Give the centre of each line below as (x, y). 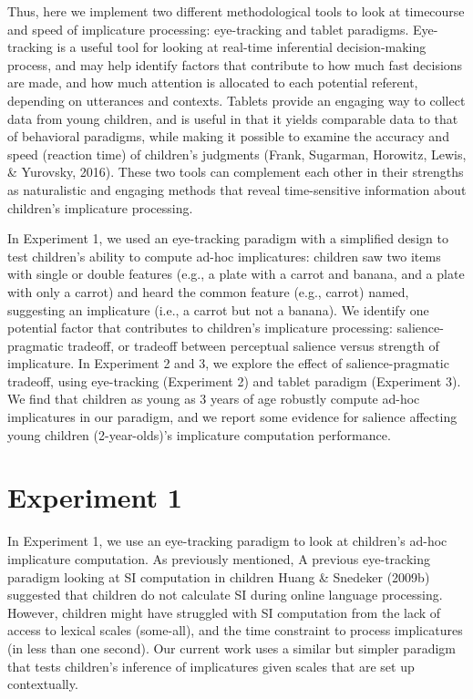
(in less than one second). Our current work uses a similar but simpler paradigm (231, 648)
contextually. (43, 684)
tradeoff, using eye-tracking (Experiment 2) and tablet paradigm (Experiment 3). (234, 380)
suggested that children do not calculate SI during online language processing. (225, 595)
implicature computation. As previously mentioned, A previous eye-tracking (219, 558)
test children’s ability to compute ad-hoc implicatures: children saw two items (224, 256)
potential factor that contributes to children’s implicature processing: (200, 328)
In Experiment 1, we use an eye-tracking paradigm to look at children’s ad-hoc (227, 541)
